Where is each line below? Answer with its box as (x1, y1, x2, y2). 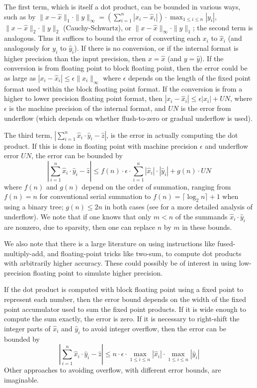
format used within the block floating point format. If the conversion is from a (4, 83, 243, 94)
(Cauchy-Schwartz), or (63, 22, 131, 32)
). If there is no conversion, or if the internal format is (74, 42, 239, 53)
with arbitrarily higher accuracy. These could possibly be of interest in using (4, 258, 237, 268)
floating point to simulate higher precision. (33, 267, 163, 278)
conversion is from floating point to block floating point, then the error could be (4, 63, 248, 73)
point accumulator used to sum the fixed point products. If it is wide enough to (4, 303, 246, 314)
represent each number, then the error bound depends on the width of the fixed (4, 294, 246, 304)
